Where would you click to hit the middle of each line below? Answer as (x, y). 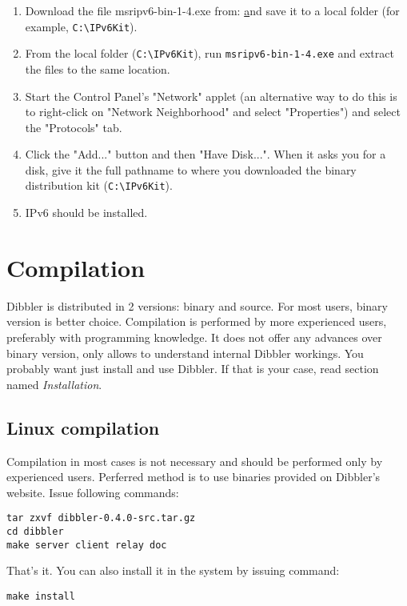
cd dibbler (35, 532)
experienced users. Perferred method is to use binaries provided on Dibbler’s (194, 477)
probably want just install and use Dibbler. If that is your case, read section (193, 369)
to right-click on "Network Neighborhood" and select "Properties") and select (213, 112)
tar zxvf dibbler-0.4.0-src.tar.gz (101, 518)
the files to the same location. (98, 68)
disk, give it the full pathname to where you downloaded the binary (191, 169)
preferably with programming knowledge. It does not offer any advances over (194, 337)
